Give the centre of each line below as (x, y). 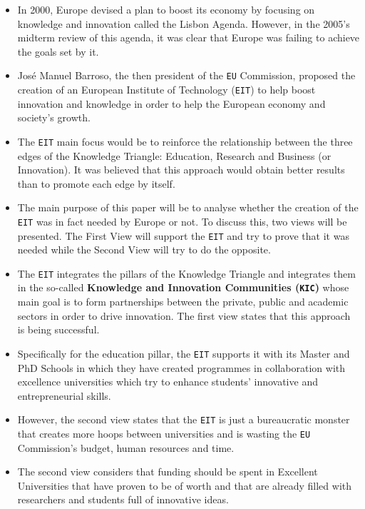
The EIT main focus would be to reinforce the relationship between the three (185, 141)
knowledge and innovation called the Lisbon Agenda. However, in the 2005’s (184, 23)
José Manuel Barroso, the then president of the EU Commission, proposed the (186, 75)
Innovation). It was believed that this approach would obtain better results (181, 170)
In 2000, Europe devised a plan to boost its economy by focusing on (166, 9)
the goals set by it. (58, 51)
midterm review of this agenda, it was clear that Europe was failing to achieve (189, 37)
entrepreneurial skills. (64, 395)
